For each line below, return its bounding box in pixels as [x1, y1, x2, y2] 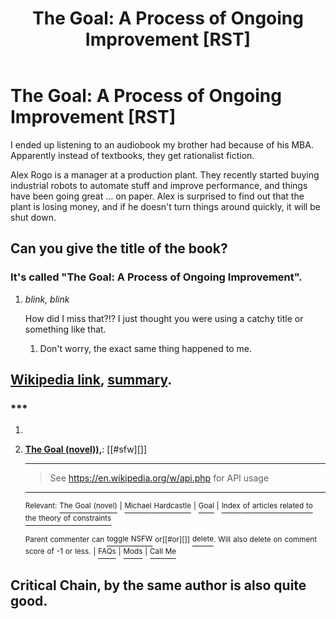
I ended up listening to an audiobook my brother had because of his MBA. [10, 138, 314, 151]
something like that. [24, 323, 107, 335]
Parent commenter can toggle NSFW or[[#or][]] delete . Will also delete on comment [24, 534, 317, 544]
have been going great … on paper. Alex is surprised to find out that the [10, 190, 305, 202]
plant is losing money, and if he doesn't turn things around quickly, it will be [10, 200, 321, 212]
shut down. [10, 211, 57, 223]
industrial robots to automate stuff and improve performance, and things [10, 179, 308, 191]
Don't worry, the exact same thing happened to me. [39, 342, 252, 354]
